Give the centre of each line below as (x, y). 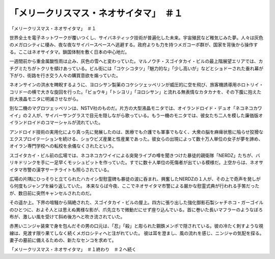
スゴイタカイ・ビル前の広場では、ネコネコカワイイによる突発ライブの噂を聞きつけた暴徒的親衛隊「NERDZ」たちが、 (133, 155)
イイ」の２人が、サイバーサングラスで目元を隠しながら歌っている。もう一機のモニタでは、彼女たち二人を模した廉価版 (134, 115)
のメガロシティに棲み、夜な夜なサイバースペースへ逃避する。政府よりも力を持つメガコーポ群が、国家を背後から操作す (134, 45)
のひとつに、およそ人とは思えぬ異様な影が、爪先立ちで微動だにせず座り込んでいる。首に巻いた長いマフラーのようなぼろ (136, 209)
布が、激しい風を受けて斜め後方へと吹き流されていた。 (67, 216)
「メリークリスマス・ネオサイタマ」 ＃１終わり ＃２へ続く (73, 249)
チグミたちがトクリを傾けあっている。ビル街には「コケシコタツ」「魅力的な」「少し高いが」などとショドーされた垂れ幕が (136, 68)
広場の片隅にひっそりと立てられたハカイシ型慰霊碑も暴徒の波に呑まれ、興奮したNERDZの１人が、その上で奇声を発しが (135, 179)
